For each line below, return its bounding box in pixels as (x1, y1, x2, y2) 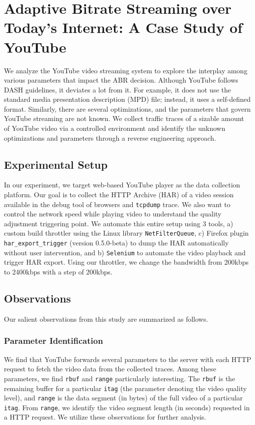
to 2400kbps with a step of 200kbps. (4, 267, 113, 277)
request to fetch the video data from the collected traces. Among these (4, 364, 216, 374)
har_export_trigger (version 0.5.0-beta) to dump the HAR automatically (4, 238, 229, 248)
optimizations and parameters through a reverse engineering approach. (4, 132, 216, 143)
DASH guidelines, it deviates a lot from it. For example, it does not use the (4, 84, 231, 94)
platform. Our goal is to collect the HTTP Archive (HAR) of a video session (4, 189, 234, 200)
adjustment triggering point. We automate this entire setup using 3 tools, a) (4, 218, 233, 228)
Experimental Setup (4, 156, 108, 172)
